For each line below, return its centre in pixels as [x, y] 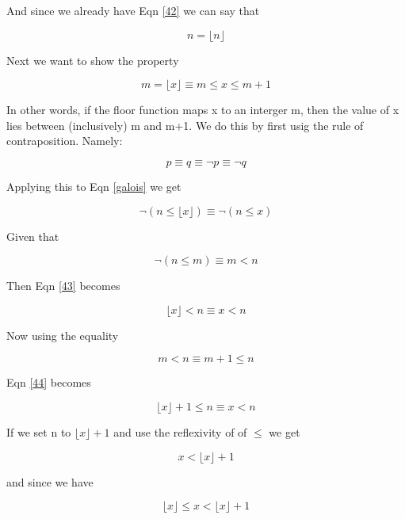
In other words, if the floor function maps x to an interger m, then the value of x [203, 110]
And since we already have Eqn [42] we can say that [133, 10]
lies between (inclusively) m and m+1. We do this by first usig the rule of [185, 125]
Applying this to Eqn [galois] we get [94, 186]
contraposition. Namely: [65, 141]
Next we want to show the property [93, 60]
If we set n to [39, 431]
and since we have [50, 481]
